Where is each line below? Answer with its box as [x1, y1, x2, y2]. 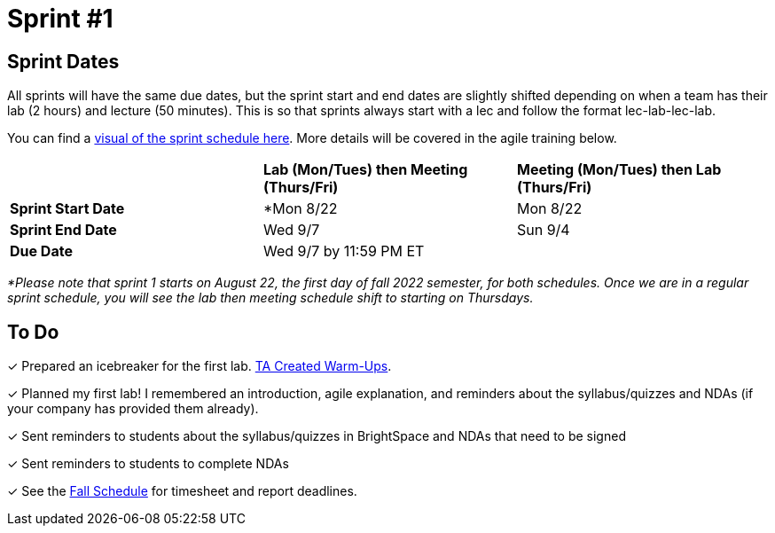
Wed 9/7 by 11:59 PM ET [262, 242, 425, 261]
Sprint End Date [10, 221, 117, 239]
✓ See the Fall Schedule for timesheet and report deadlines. [7, 483, 357, 499]
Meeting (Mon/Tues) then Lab [516, 161, 722, 179]
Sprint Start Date [10, 200, 125, 218]
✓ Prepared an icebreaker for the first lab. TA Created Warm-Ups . [7, 358, 392, 374]
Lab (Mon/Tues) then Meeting [262, 161, 468, 179]
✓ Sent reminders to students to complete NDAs [7, 456, 289, 472]
